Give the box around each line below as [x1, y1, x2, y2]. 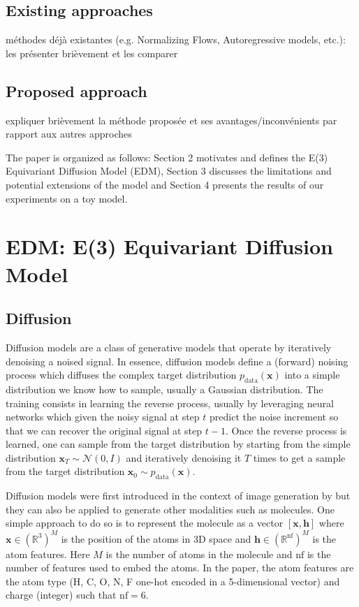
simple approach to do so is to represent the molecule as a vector [6, 515, 284, 530]
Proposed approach [6, 80, 147, 101]
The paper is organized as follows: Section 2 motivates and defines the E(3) [6, 149, 328, 164]
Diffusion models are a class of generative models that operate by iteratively [6, 339, 332, 354]
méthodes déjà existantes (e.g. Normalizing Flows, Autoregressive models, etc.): [6, 32, 346, 47]
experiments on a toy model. [6, 191, 128, 205]
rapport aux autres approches [6, 126, 132, 141]
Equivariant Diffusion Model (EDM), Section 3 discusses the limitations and [6, 163, 332, 178]
